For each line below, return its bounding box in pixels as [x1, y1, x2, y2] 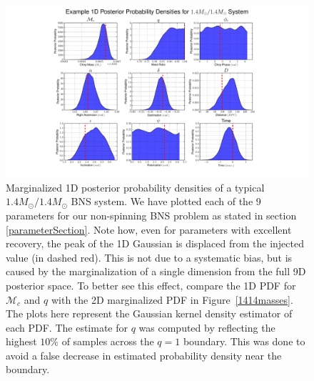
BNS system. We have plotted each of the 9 [71, 194, 261, 209]
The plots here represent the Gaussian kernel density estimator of [6, 306, 293, 321]
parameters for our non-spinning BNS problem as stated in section [6, 207, 297, 222]
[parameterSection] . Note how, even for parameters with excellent [6, 222, 292, 237]
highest [6, 334, 37, 349]
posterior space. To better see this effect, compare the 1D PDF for [6, 277, 296, 292]
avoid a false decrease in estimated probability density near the [6, 347, 282, 362]
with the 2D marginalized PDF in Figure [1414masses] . [51, 292, 293, 307]
